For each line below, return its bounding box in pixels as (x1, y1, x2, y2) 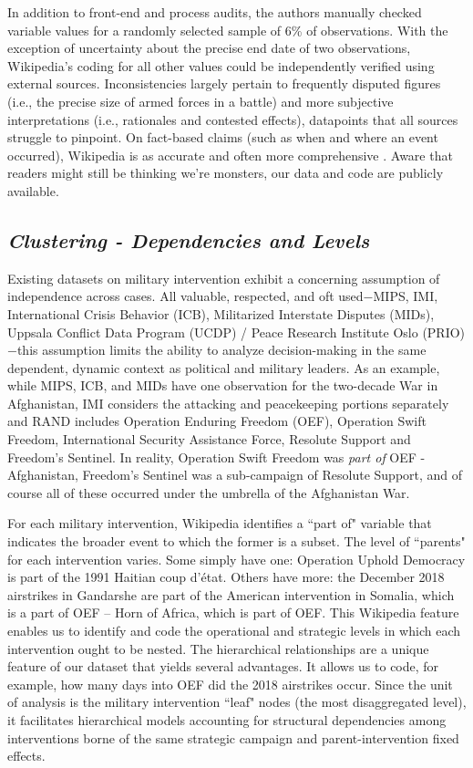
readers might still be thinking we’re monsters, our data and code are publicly (7, 163, 444, 182)
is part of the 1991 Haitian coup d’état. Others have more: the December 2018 (7, 567, 445, 586)
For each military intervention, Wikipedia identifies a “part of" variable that (7, 514, 432, 533)
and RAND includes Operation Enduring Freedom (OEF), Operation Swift (7, 411, 427, 431)
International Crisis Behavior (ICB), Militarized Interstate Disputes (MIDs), (7, 304, 435, 323)
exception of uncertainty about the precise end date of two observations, (7, 38, 411, 57)
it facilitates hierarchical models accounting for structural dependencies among (7, 710, 447, 729)
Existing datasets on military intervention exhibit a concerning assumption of (7, 268, 440, 287)
